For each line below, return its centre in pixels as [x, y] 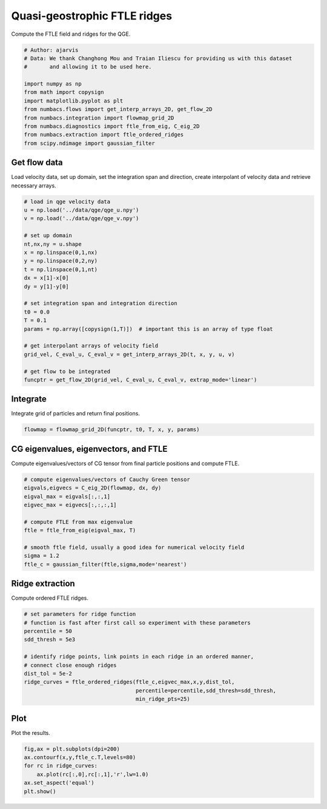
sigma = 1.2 [42, 556]
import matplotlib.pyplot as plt [74, 101]
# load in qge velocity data [67, 201]
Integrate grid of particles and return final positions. [76, 414]
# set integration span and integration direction [101, 304]
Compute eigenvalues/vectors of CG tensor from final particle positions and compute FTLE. [125, 463]
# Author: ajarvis [51, 50]
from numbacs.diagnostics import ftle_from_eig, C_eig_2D [112, 126]
